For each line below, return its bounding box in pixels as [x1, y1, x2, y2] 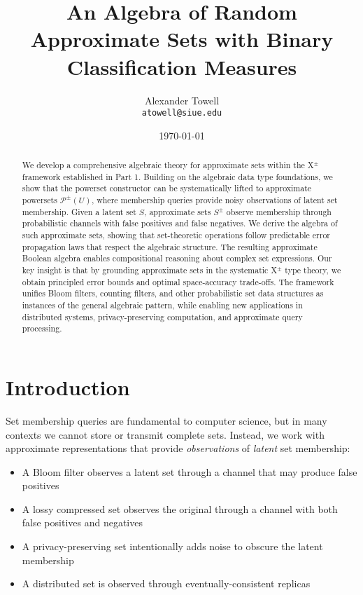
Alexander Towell [144, 93, 220, 107]
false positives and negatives [22, 515, 143, 530]
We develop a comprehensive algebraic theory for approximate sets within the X [22, 159, 314, 171]
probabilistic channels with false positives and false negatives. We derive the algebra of [22, 217, 338, 229]
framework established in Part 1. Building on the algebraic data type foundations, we [22, 170, 333, 182]
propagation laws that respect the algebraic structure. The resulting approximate [22, 240, 318, 252]
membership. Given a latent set [22, 205, 136, 217]
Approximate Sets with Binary [30, 25, 334, 53]
